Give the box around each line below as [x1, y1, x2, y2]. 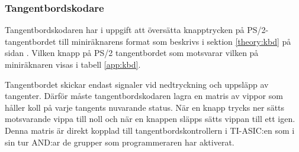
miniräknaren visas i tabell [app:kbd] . [5, 58, 141, 70]
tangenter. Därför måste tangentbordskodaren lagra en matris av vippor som [5, 90, 283, 102]
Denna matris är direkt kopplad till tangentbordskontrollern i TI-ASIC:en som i [5, 124, 295, 136]
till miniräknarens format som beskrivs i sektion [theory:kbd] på [59, 35, 291, 47]
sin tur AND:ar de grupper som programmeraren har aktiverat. [5, 136, 234, 148]
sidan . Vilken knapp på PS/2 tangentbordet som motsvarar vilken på [5, 47, 259, 59]
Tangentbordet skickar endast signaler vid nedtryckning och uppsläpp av [5, 78, 269, 90]
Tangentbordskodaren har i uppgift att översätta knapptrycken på [5, 24, 245, 36]
